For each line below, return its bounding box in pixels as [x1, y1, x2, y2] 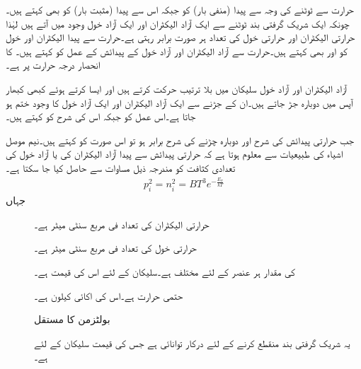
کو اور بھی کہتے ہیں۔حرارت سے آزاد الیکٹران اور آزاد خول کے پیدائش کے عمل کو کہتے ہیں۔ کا [6, 43, 348, 58]
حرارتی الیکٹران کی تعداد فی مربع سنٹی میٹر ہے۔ [34, 216, 210, 231]
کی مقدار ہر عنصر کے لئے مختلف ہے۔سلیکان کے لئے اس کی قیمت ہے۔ [34, 264, 295, 279]
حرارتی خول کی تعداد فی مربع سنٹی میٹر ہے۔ [34, 240, 197, 255]
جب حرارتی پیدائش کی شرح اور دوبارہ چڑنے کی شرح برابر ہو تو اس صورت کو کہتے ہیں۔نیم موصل [6, 132, 354, 147]
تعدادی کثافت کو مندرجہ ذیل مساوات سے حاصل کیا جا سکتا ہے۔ [6, 160, 236, 175]
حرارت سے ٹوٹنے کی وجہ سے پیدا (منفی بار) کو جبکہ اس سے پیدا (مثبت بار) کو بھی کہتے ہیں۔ [6, 2, 354, 16]
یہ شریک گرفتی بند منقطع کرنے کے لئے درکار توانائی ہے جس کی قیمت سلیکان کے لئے [34, 335, 350, 350]
